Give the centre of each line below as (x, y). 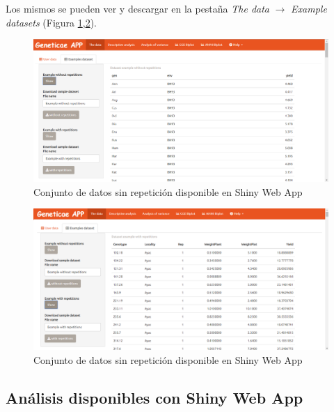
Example (309, 8)
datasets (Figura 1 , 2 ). (51, 22)
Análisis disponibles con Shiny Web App (154, 397)
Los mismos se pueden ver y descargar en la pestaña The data (138, 8)
